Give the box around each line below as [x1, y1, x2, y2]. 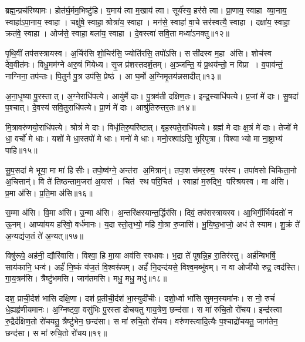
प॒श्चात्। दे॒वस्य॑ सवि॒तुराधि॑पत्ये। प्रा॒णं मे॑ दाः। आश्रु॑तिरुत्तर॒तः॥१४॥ [5, 101, 196, 113]
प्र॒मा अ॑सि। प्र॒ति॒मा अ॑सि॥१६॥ [5, 186, 93, 199]
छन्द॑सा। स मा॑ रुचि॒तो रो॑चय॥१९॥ [5, 326, 107, 338]
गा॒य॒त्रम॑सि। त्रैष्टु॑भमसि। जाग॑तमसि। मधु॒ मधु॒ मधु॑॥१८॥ [5, 272, 167, 284]
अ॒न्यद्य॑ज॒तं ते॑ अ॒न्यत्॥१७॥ [5, 229, 83, 242]
